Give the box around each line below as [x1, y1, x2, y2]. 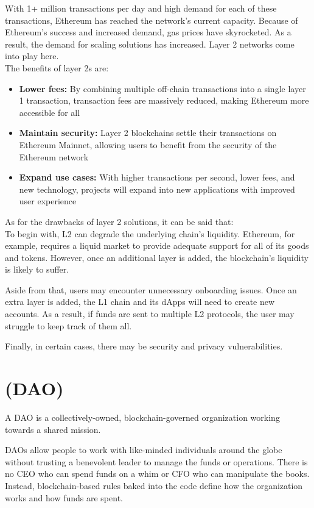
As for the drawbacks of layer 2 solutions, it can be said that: [5, 215, 234, 227]
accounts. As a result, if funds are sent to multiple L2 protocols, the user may [5, 307, 295, 320]
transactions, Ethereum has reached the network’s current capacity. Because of [5, 13, 298, 26]
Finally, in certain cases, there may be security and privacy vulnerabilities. [5, 340, 283, 352]
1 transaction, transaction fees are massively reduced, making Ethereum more [19, 94, 309, 107]
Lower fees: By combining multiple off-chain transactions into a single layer [19, 82, 306, 95]
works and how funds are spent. [5, 491, 123, 504]
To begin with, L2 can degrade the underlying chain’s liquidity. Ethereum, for [5, 227, 295, 240]
